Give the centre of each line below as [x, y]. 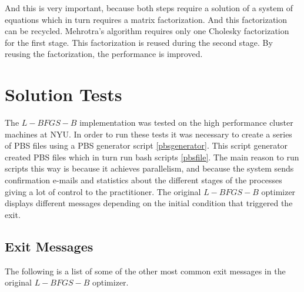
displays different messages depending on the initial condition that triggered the [149, 203]
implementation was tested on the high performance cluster [186, 122]
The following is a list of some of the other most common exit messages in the [145, 271]
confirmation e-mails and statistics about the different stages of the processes [143, 180]
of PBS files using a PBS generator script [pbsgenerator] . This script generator [146, 145]
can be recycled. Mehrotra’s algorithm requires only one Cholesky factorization [147, 31]
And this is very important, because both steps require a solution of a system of [149, 8]
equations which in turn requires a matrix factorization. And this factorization [146, 19]
